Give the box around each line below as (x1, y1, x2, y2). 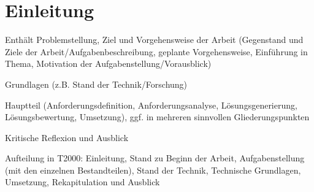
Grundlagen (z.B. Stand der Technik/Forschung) (5, 77, 188, 90)
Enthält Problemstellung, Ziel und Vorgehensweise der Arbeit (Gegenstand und (5, 33, 304, 46)
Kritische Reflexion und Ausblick (5, 131, 129, 144)
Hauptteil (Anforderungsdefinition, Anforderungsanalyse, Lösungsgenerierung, (5, 98, 297, 111)
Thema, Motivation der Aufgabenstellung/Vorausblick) (5, 57, 212, 70)
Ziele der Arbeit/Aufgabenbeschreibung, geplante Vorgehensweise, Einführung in (5, 45, 308, 58)
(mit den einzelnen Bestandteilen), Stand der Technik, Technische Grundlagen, (5, 163, 301, 176)
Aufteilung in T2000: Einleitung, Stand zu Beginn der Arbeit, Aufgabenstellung (5, 152, 305, 164)
